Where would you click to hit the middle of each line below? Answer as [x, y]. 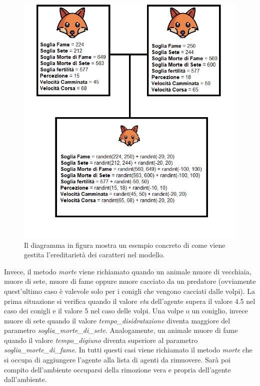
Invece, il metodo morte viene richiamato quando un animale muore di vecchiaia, [128, 271]
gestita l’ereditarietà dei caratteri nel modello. [94, 255]
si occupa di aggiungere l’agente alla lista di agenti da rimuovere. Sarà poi [117, 360]
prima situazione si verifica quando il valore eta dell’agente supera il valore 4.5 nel [130, 301]
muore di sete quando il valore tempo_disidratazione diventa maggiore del [117, 320]
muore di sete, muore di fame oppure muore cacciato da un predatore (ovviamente [130, 281]
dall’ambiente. [25, 379]
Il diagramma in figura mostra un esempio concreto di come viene [125, 245]
